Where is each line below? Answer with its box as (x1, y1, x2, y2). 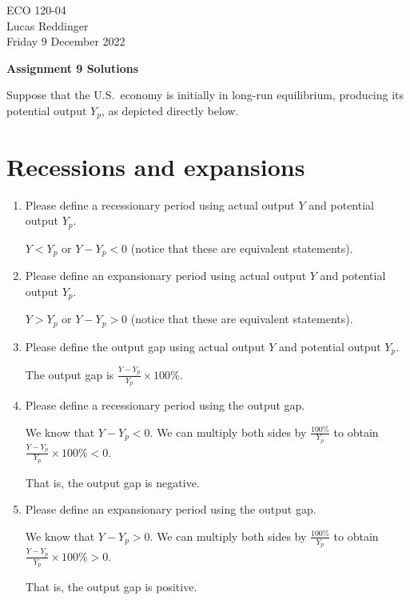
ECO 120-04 (6, 2, 66, 18)
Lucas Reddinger (6, 17, 89, 34)
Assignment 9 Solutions (6, 59, 139, 76)
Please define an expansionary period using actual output (25, 267, 307, 284)
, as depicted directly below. (101, 102, 239, 118)
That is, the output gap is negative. (25, 474, 200, 490)
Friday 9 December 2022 (6, 33, 125, 50)
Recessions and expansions (6, 150, 305, 182)
